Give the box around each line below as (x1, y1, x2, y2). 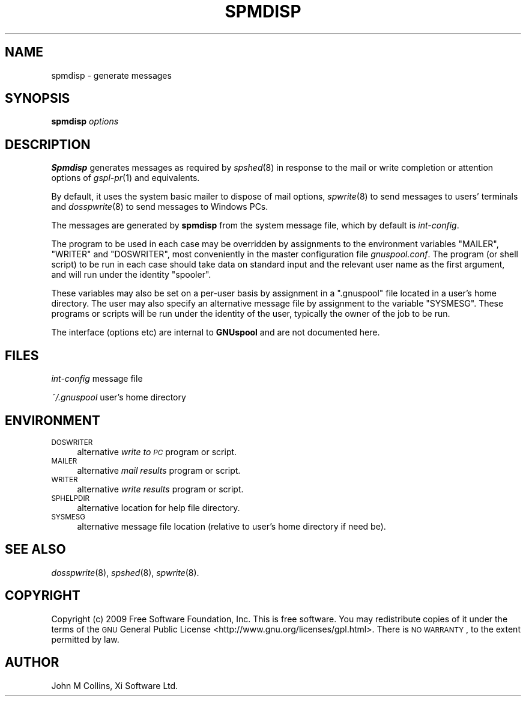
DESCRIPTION (5, 136, 91, 152)
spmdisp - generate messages (51, 70, 172, 81)
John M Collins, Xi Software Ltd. (51, 680, 178, 691)
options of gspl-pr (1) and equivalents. (51, 173, 200, 183)
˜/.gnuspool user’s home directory (51, 392, 186, 403)
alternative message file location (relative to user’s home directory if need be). (77, 521, 386, 531)
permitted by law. (51, 634, 119, 644)
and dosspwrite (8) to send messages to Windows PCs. (51, 201, 268, 212)
